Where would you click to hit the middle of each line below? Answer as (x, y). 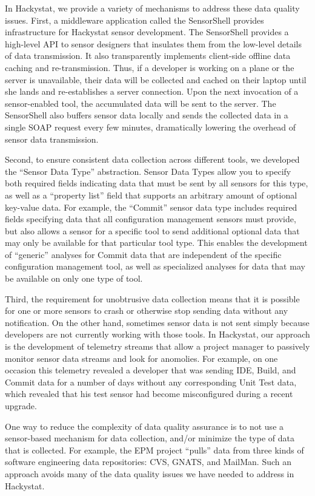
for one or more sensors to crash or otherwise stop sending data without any (147, 311)
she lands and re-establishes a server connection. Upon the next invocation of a (152, 91)
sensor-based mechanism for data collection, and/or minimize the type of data (150, 438)
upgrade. (21, 406)
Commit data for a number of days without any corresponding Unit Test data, (151, 382)
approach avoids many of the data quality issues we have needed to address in (150, 473)
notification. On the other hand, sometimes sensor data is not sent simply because (157, 322)
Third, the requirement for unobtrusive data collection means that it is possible (152, 298)
